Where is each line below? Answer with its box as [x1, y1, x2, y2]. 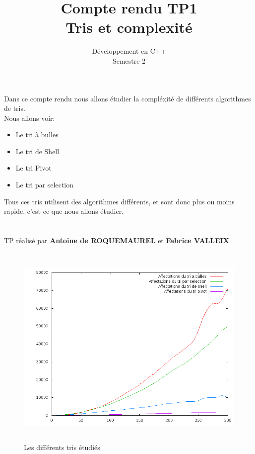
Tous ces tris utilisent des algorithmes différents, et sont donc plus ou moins [4, 196, 235, 206]
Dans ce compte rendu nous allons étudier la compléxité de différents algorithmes [4, 93, 251, 103]
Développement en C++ [92, 46, 166, 56]
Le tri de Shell [15, 146, 60, 156]
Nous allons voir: [4, 112, 55, 123]
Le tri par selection [15, 180, 74, 190]
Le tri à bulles [15, 129, 59, 140]
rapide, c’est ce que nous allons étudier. [4, 206, 124, 216]
